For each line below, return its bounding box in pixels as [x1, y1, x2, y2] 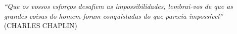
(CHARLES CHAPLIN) [4, 20, 77, 31]
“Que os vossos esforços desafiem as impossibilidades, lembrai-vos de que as [4, 1, 233, 11]
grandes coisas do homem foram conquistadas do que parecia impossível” [4, 10, 223, 21]
